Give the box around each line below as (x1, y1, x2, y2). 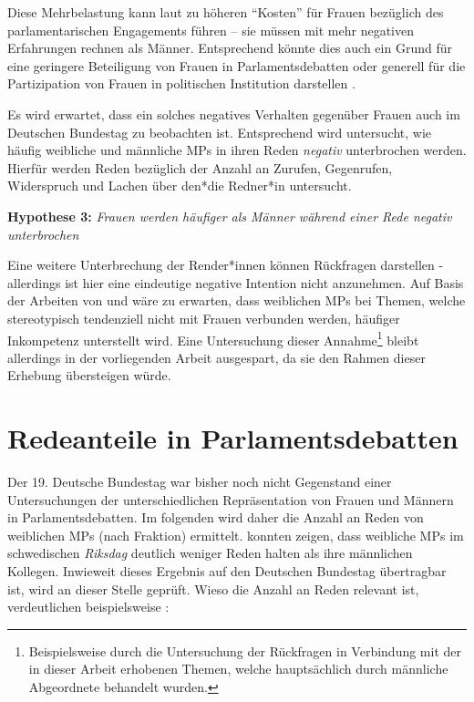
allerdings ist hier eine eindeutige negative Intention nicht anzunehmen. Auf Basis (7, 273, 464, 292)
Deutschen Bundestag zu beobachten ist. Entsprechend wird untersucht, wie (7, 122, 432, 141)
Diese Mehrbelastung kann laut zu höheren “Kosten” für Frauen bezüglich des (7, 3, 444, 21)
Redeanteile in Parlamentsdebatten (7, 419, 459, 457)
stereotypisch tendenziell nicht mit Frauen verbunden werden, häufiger (7, 308, 400, 327)
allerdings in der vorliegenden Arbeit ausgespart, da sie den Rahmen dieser (7, 347, 426, 366)
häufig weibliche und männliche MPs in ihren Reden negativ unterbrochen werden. (7, 140, 467, 160)
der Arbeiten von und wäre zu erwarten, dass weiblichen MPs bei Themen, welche (7, 291, 466, 310)
